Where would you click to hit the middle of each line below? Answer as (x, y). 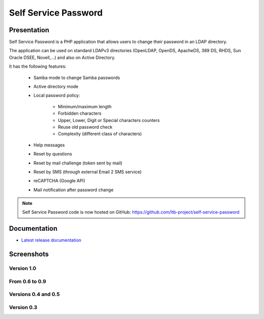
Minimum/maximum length (85, 106)
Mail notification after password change (74, 190)
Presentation (29, 30)
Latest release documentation (51, 240)
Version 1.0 (23, 268)
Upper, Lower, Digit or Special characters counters (109, 120)
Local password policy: (57, 96)
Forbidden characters (80, 113)
